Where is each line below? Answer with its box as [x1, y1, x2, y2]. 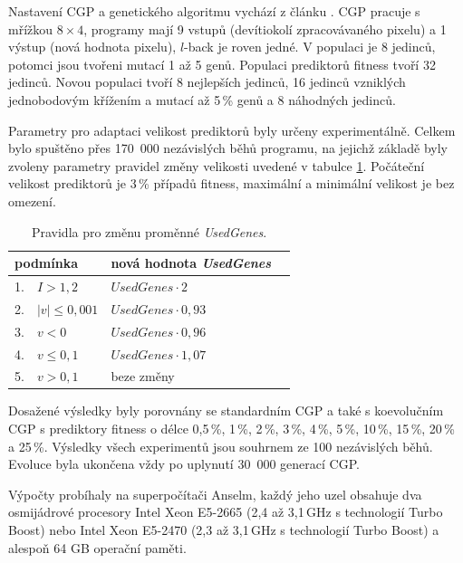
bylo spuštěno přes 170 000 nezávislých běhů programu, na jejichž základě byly [8, 138, 448, 157]
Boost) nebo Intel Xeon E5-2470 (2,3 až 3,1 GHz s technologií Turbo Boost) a [8, 520, 439, 539]
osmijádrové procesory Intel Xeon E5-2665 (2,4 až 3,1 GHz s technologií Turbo [8, 502, 443, 521]
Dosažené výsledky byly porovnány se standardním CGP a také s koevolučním [8, 401, 444, 420]
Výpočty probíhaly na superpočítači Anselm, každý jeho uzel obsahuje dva [8, 484, 422, 503]
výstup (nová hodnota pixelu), [8, 37, 177, 56]
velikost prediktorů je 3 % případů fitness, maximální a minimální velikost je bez [8, 174, 455, 193]
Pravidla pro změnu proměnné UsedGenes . [31, 222, 267, 241]
